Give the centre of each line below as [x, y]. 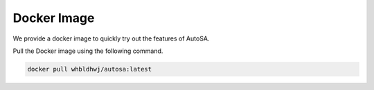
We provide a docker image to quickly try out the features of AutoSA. [111, 38]
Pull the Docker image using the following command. [88, 51]
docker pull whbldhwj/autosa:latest [90, 69]
